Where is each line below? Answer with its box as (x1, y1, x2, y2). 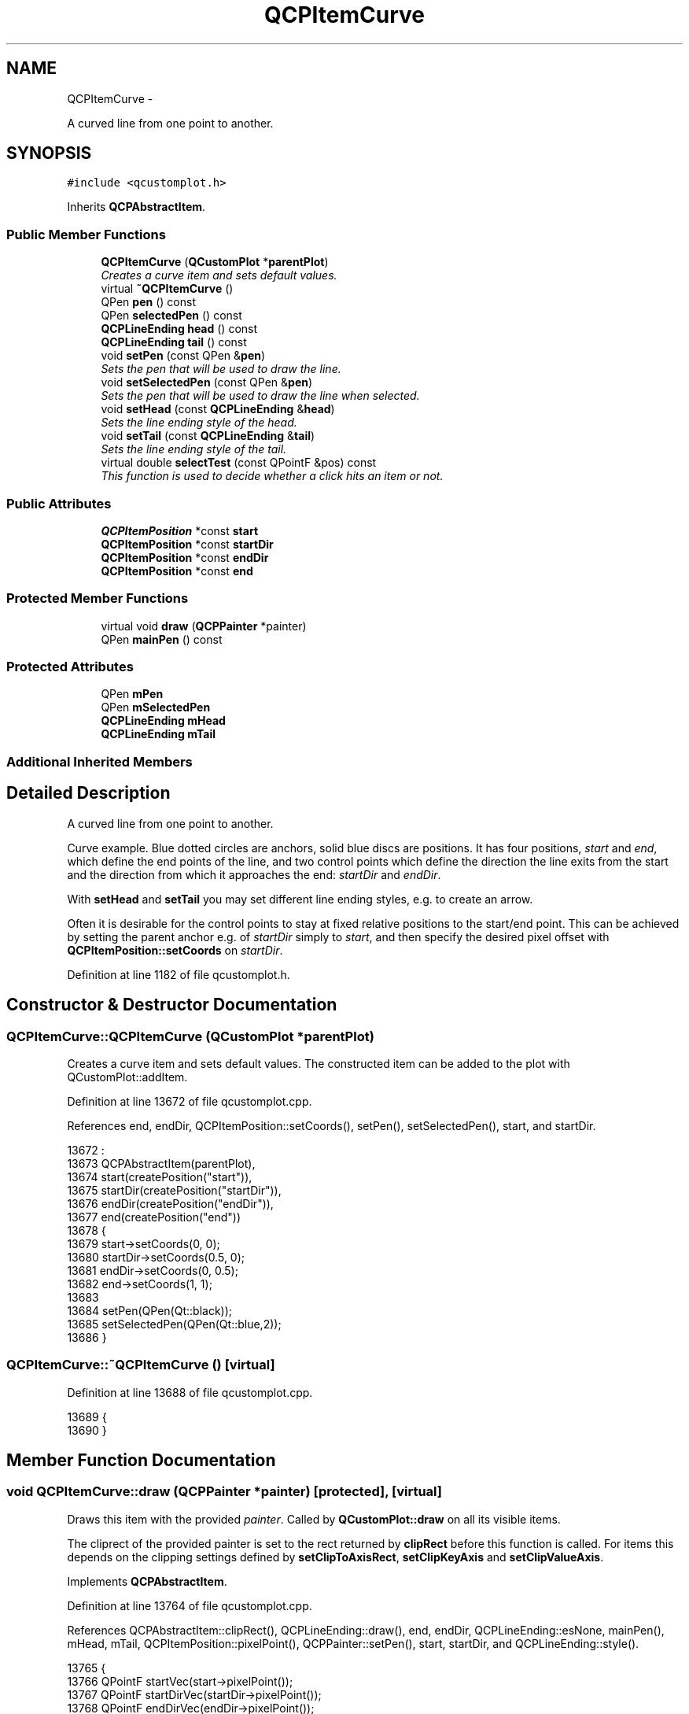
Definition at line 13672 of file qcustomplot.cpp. (67, 1094, 312, 1108)
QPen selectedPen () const (101, 308, 242, 323)
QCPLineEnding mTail (101, 727, 216, 741)
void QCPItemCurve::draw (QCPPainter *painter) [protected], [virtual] (6, 1483, 442, 1500)
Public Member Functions (6, 226, 166, 242)
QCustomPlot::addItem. (67, 1069, 188, 1084)
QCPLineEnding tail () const (101, 335, 247, 349)
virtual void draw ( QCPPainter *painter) (101, 619, 307, 633)
